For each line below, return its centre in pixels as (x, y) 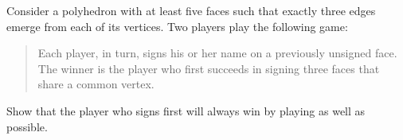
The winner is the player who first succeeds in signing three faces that (209, 68)
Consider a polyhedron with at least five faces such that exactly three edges (191, 10)
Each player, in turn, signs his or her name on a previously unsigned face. (217, 53)
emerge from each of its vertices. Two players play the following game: (177, 26)
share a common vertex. (96, 84)
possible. (27, 126)
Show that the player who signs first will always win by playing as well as (186, 110)
